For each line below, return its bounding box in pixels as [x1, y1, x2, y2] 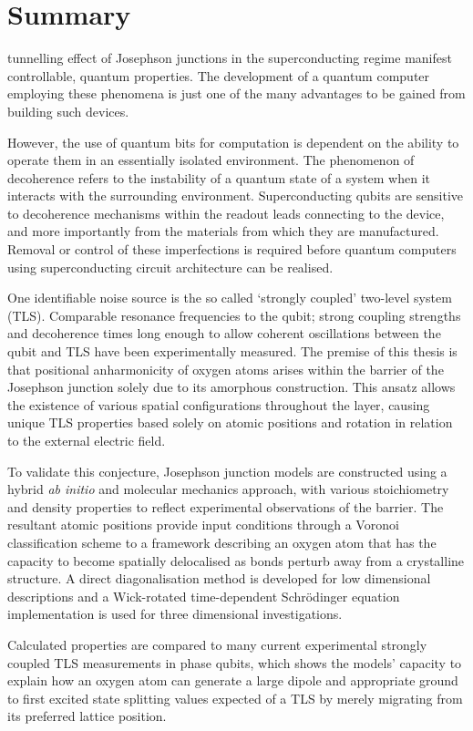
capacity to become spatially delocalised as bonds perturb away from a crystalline [7, 551, 465, 570]
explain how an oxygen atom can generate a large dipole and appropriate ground [7, 671, 458, 690]
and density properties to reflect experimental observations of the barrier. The [7, 497, 444, 516]
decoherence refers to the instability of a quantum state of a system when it [7, 168, 431, 187]
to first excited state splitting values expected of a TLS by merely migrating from [7, 688, 463, 707]
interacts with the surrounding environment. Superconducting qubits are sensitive [7, 186, 464, 205]
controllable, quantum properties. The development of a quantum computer [7, 66, 430, 85]
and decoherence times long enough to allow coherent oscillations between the [7, 324, 441, 343]
